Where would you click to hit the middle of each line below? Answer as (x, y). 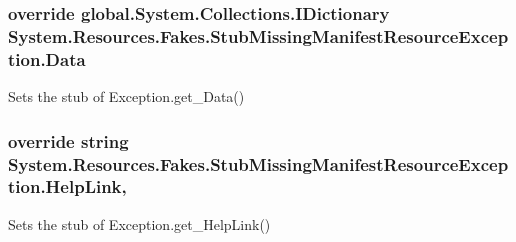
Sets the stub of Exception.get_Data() (126, 96)
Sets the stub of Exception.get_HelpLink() (139, 223)
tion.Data (47, 58)
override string (68, 140)
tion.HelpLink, (67, 186)
